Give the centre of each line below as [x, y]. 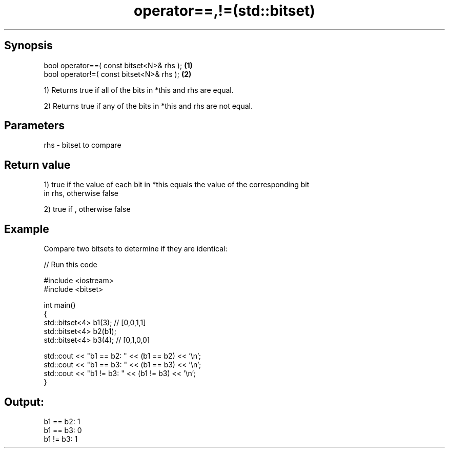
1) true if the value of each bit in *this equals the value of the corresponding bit [177, 185]
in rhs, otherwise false [81, 193]
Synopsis [28, 46]
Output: [24, 402]
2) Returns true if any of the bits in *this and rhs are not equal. [148, 106]
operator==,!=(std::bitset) [224, 11]
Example [27, 229]
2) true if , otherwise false [87, 209]
